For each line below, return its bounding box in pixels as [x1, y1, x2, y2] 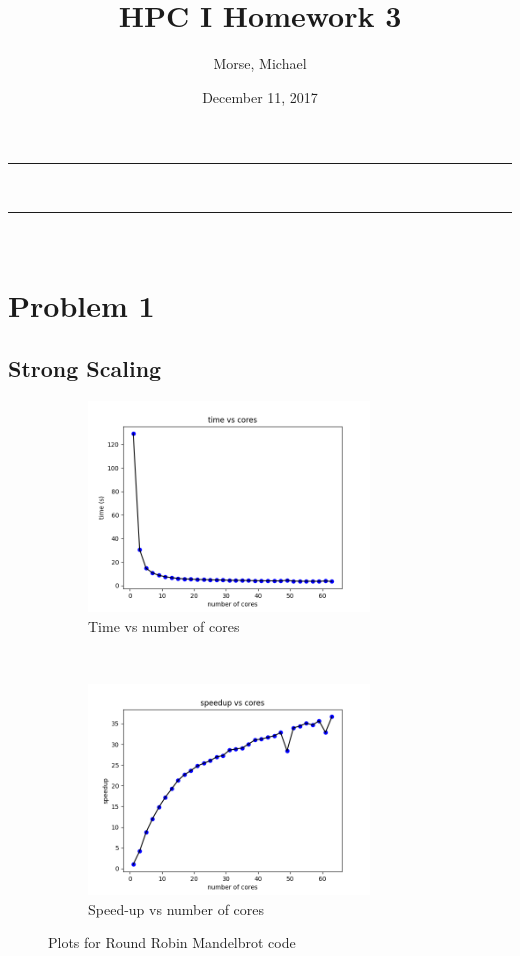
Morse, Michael [213, 53, 307, 74]
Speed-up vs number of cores [88, 898, 265, 919]
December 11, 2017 [202, 86, 318, 107]
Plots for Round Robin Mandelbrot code [48, 932, 296, 953]
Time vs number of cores [88, 615, 240, 636]
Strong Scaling [8, 353, 162, 384]
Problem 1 [8, 284, 155, 325]
